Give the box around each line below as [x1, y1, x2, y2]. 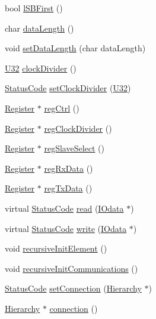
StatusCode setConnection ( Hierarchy [5, 282, 142, 295]
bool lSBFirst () [5, 2, 63, 14]
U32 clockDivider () [5, 61, 77, 74]
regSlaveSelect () [44, 142, 104, 154]
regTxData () [44, 182, 93, 194]
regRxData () [44, 162, 93, 174]
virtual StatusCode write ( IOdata [5, 222, 127, 234]
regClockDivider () [44, 122, 112, 134]
